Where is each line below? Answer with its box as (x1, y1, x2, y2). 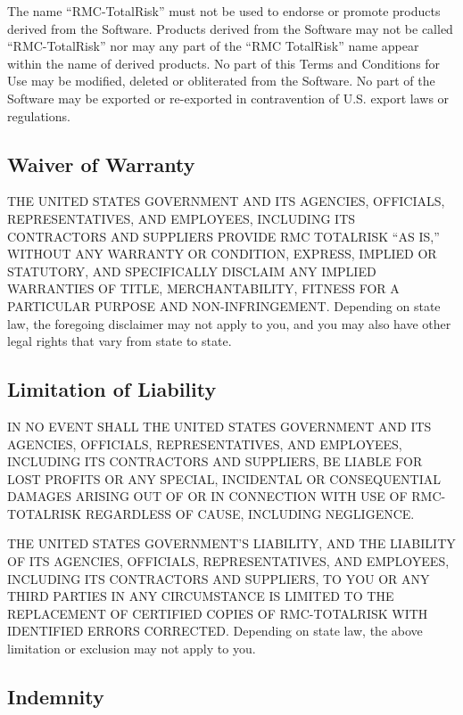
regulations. (7, 106, 70, 125)
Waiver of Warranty (7, 150, 195, 177)
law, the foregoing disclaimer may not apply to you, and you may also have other (7, 314, 451, 333)
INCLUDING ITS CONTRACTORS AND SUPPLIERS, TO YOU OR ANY (7, 569, 430, 588)
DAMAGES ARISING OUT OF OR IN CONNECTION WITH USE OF (7, 487, 408, 505)
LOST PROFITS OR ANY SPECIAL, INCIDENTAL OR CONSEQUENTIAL (7, 469, 441, 488)
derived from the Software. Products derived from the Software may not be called (7, 19, 453, 37)
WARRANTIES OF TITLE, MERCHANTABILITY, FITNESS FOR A (7, 279, 400, 298)
